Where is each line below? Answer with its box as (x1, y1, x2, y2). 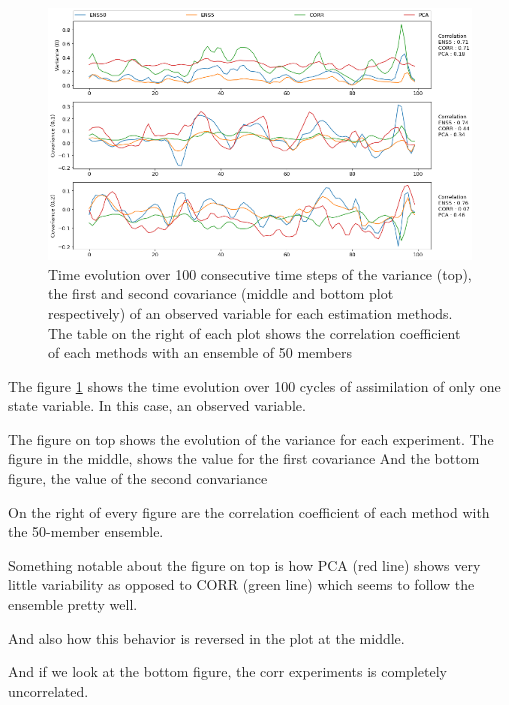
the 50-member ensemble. (8, 521, 164, 542)
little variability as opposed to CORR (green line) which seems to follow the (8, 574, 475, 595)
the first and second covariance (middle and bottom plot (48, 283, 394, 304)
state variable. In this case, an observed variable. (8, 395, 306, 416)
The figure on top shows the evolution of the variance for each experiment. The (8, 428, 494, 449)
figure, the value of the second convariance (8, 468, 268, 489)
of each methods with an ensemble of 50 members (48, 342, 352, 363)
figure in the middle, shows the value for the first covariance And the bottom (8, 448, 480, 469)
